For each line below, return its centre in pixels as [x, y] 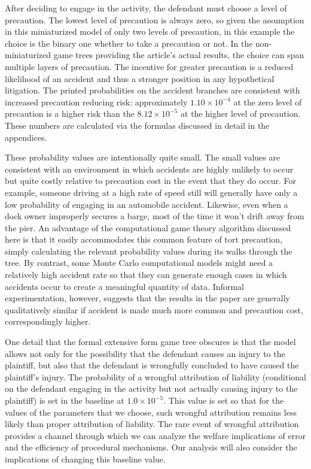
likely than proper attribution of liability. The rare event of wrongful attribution [152, 424]
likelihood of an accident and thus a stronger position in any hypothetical [140, 78]
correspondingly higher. [48, 321]
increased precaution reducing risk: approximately [96, 102]
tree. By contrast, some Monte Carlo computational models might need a [139, 263]
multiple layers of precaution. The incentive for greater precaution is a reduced [149, 66]
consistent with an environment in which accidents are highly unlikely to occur [149, 169]
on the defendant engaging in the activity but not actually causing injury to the [151, 388]
